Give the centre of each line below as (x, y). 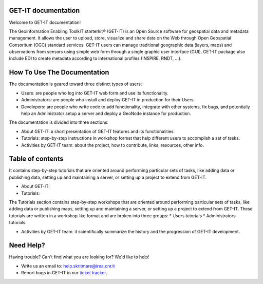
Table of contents (36, 159)
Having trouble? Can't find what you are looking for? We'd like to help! (79, 257)
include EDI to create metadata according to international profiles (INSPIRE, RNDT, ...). (95, 58)
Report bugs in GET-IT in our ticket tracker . (64, 273)
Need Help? (27, 245)
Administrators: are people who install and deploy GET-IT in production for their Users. (108, 100)
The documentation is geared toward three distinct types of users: (75, 84)
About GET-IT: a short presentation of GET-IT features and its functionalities (97, 131)
